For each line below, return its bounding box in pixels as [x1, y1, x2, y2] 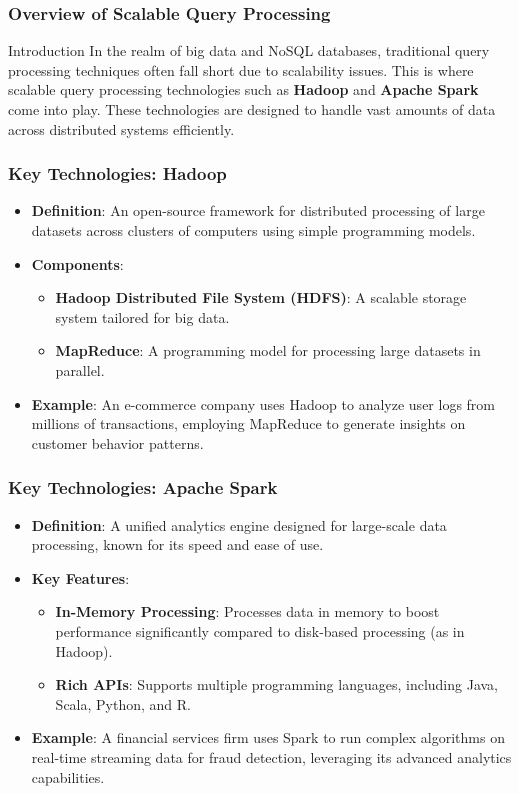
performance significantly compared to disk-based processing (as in [55, 620, 465, 641]
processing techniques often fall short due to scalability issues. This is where [8, 59, 474, 80]
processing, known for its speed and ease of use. [31, 534, 324, 555]
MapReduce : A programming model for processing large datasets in [55, 340, 481, 361]
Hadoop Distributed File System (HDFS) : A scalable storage [55, 287, 467, 308]
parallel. [55, 359, 105, 380]
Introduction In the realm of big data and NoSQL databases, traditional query [8, 40, 490, 61]
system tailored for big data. [55, 306, 230, 327]
